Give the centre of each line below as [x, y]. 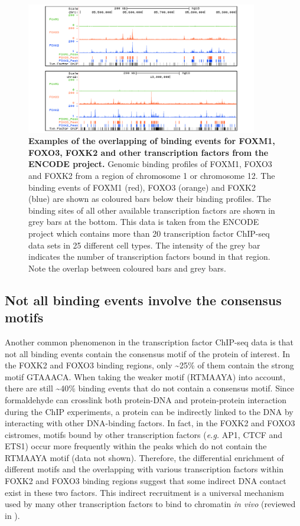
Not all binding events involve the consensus [143, 300]
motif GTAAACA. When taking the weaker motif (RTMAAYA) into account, [145, 376]
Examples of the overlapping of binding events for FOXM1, [152, 141]
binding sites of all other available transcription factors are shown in [152, 210]
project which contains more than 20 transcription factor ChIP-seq [149, 233]
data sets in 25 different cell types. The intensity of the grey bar [144, 245]
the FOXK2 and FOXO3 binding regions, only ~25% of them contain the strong [149, 365]
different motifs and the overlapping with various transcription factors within [144, 469]
